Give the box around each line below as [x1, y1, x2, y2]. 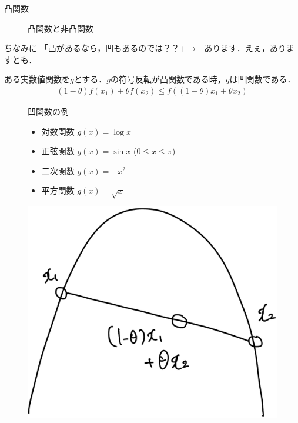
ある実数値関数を [4, 73, 70, 85]
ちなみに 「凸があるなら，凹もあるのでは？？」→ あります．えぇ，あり [4, 42, 286, 54]
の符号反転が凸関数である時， [110, 73, 226, 85]
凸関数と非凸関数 [28, 22, 93, 34]
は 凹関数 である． [229, 73, 296, 85]
